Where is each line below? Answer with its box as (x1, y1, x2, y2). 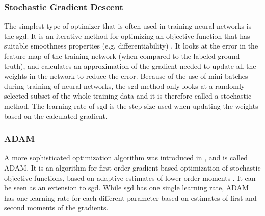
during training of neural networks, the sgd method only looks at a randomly (4, 80, 245, 91)
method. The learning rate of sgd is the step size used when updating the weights (4, 100, 258, 111)
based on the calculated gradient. (4, 110, 108, 121)
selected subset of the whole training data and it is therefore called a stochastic (4, 90, 252, 101)
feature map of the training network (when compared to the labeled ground (4, 51, 240, 61)
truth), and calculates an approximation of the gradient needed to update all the (4, 60, 256, 71)
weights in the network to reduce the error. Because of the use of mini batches (4, 70, 248, 81)
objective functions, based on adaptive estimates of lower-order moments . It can (4, 172, 256, 183)
